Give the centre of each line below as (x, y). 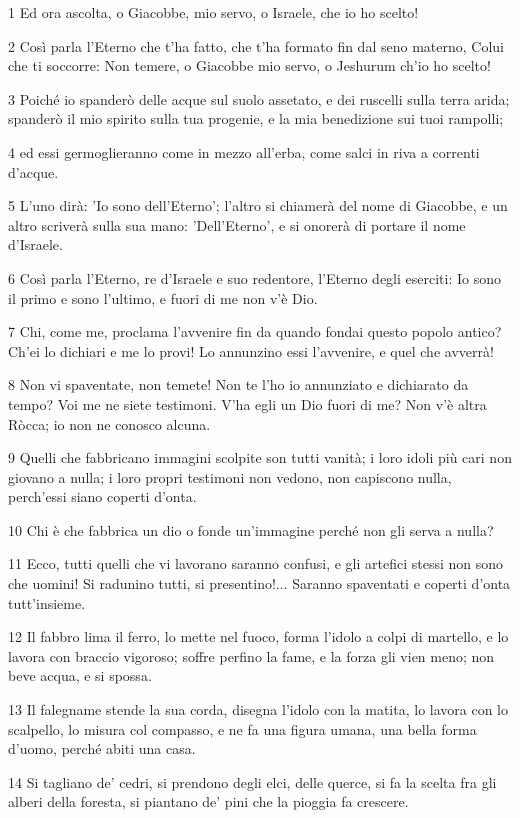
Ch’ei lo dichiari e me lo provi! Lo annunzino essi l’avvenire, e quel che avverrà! (251, 350)
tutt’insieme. (47, 602)
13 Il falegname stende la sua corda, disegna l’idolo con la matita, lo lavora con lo (258, 709)
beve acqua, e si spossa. (80, 675)
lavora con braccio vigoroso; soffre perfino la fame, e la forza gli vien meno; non (251, 655)
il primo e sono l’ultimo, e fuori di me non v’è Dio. (163, 297)
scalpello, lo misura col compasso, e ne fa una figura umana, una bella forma (242, 728)
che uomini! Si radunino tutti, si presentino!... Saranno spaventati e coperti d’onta (259, 583)
